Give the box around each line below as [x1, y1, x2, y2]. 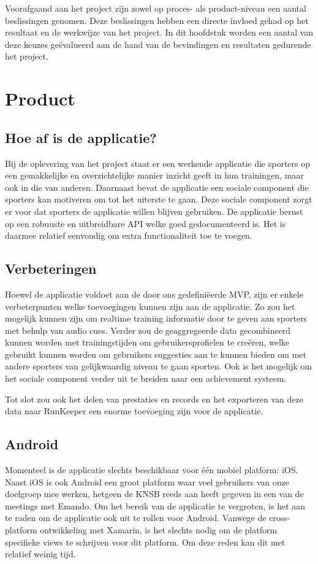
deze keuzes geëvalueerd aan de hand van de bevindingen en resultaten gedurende [5, 37, 311, 50]
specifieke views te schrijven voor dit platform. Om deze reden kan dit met [5, 535, 286, 548]
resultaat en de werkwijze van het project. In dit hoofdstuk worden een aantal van [5, 26, 314, 39]
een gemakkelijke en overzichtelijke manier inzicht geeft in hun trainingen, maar [5, 169, 304, 182]
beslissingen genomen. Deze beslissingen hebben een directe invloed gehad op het [5, 14, 309, 26]
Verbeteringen [5, 259, 97, 278]
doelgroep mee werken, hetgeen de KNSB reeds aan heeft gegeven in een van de [5, 487, 304, 500]
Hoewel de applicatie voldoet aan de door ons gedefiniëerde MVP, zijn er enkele [5, 287, 303, 300]
